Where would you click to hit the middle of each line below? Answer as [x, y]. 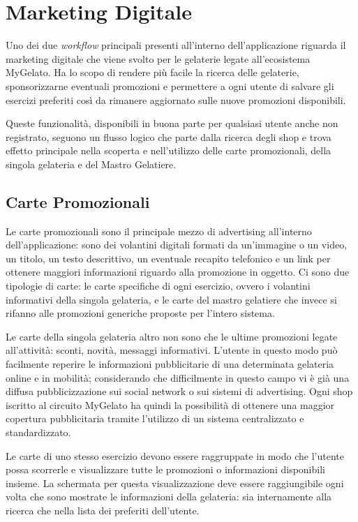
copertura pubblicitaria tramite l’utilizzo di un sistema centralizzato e [155, 418]
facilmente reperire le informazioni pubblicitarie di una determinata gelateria [170, 364]
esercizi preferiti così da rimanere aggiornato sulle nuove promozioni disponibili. [176, 99]
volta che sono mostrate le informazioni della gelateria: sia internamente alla [169, 497]
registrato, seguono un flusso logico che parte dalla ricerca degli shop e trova [169, 136]
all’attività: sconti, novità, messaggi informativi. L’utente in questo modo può [172, 350]
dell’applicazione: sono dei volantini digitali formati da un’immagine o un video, [177, 245]
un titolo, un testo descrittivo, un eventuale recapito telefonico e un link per [168, 258]
